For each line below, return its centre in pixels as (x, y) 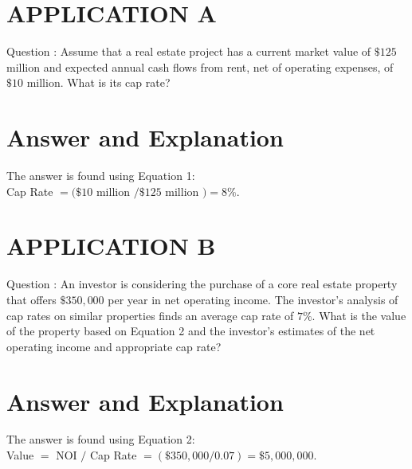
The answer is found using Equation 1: (101, 176)
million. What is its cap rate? (98, 82)
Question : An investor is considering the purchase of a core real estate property (202, 284)
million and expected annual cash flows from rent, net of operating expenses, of (200, 66)
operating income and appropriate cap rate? (114, 346)
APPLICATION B (111, 246)
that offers (31, 299)
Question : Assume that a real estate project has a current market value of (189, 51)
